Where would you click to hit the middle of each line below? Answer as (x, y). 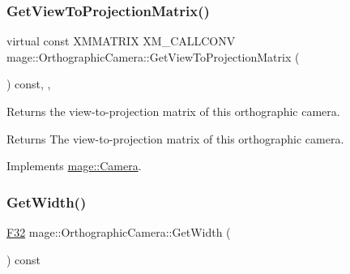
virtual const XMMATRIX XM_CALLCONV (121, 41)
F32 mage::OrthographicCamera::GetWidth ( (119, 232)
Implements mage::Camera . (74, 166)
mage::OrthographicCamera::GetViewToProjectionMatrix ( (153, 56)
